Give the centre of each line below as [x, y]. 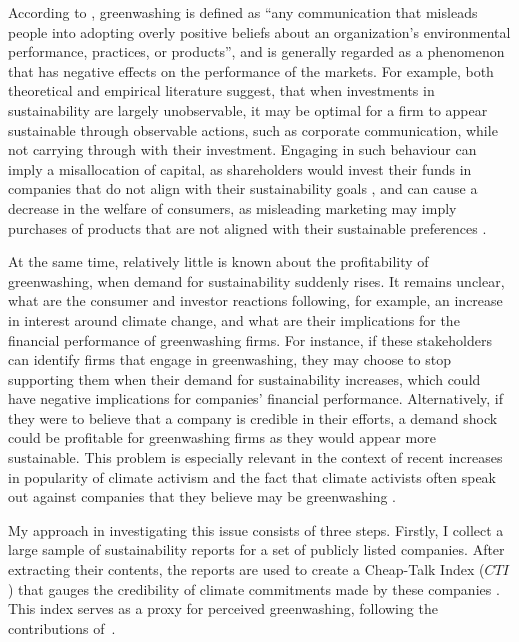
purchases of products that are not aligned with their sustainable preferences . [247, 227]
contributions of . [62, 627]
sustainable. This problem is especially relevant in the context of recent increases [255, 457]
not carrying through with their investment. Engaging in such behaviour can [242, 149]
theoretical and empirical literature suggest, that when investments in [221, 90]
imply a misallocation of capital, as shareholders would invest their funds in [240, 168]
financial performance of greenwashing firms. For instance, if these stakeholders [250, 339]
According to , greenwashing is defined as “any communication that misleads [243, 12]
